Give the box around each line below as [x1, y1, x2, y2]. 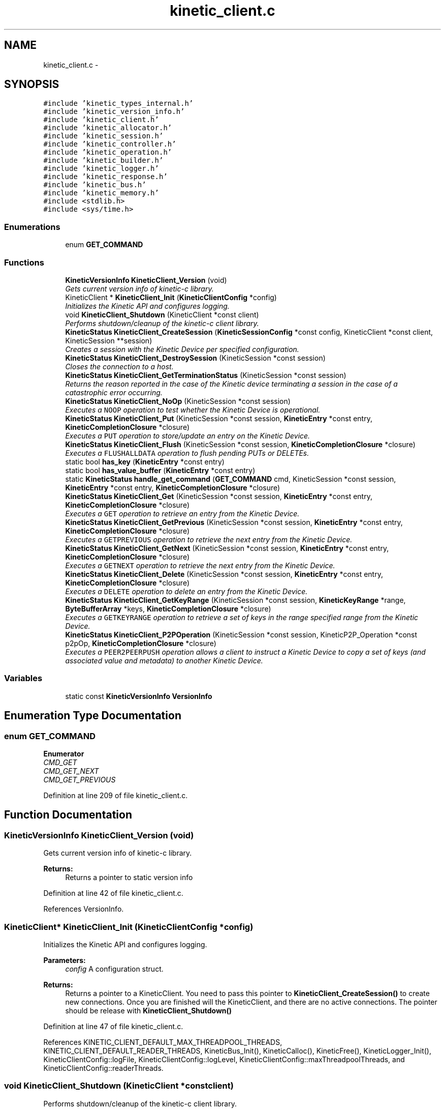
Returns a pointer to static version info [65, 873, 193, 882]
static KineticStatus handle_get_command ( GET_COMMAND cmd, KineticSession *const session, [65, 474, 396, 483]
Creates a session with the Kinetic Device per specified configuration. [65, 344, 299, 354]
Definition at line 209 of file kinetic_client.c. [43, 791, 188, 800]
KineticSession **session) [65, 336, 152, 345]
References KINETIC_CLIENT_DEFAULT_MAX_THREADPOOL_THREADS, [43, 1037, 282, 1046]
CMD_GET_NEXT [43, 766, 99, 775]
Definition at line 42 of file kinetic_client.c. [43, 889, 183, 898]
